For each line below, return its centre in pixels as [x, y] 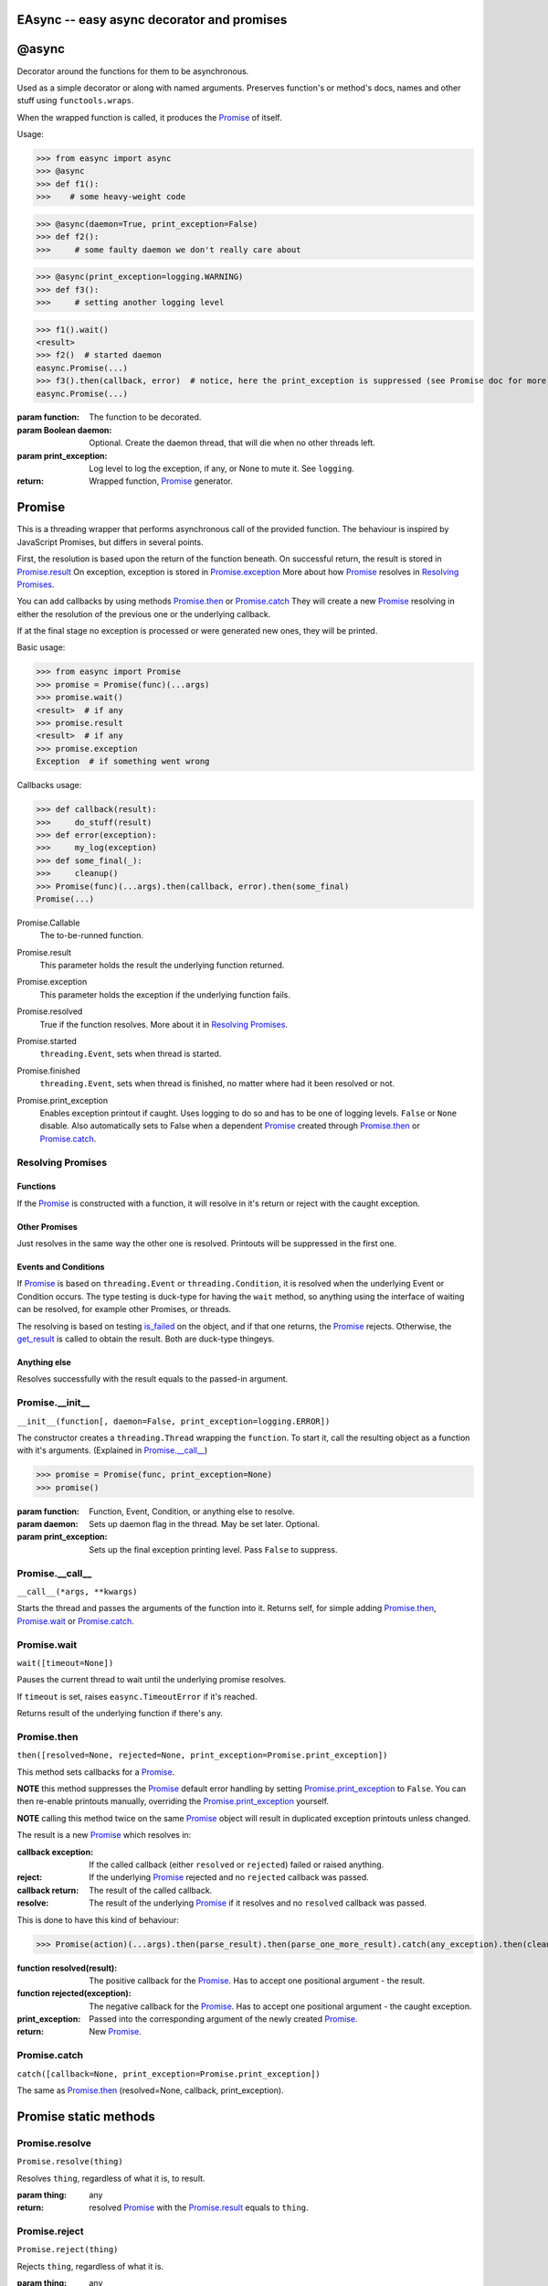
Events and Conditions [61, 1267]
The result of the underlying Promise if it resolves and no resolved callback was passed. [258, 1903]
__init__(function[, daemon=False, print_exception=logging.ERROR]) [174, 1421]
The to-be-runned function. [92, 935]
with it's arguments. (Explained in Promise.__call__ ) [112, 1450]
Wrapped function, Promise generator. [161, 481]
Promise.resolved [50, 1011]
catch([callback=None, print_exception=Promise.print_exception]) [169, 2074]
